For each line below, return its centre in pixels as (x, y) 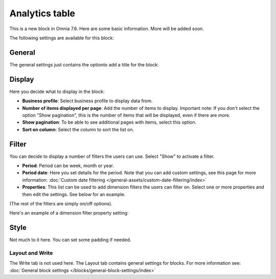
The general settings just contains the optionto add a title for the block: (84, 64)
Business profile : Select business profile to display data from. (87, 101)
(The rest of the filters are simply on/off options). (61, 203)
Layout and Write (31, 253)
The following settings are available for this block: (62, 38)
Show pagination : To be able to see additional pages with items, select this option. (109, 122)
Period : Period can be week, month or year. (68, 166)
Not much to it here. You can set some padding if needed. (70, 240)
